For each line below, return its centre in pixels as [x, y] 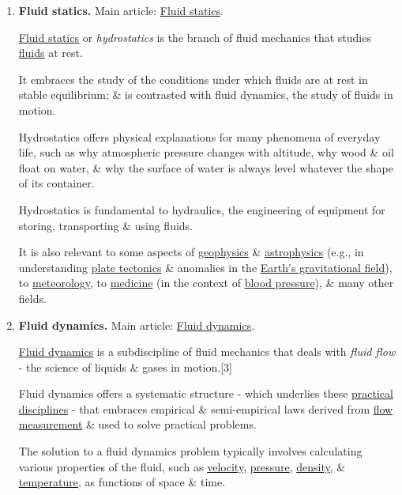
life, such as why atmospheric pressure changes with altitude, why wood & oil [206, 152]
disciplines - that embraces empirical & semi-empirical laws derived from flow [206, 408]
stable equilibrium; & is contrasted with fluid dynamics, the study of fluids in [206, 94]
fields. [32, 298]
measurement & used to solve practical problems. [137, 424]
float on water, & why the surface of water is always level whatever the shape [206, 167]
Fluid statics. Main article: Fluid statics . [121, 10]
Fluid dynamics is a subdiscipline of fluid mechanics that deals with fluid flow [207, 351]
